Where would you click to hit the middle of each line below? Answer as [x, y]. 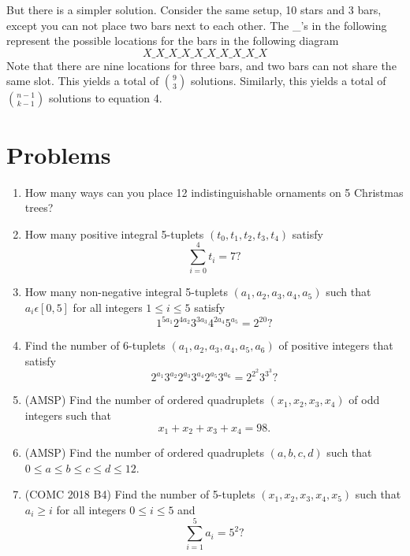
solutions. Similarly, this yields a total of [288, 81]
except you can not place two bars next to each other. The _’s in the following [197, 25]
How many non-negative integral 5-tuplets [126, 292]
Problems [59, 154]
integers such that [68, 415]
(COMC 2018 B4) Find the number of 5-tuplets [140, 494]
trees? [39, 208]
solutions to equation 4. [105, 98]
